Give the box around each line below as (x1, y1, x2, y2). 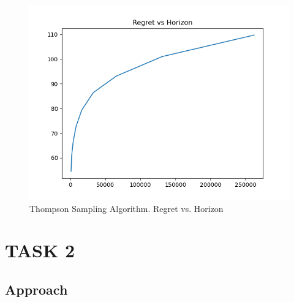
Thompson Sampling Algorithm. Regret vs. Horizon (29, 202, 224, 214)
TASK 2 (5, 238, 75, 263)
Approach (5, 279, 68, 298)
